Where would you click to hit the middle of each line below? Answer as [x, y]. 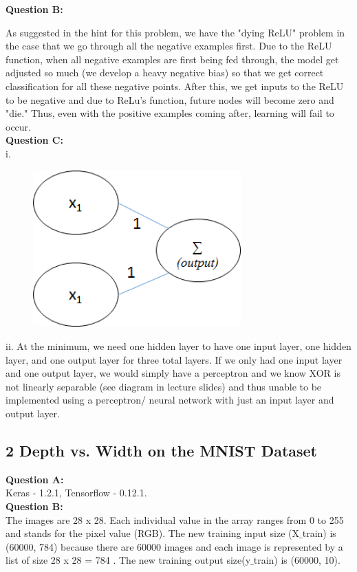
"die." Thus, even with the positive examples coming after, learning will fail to [170, 113]
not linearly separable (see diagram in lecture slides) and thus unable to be [164, 386]
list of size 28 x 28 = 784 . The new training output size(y [128, 560]
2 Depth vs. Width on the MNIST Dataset [162, 450]
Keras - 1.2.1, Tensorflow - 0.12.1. [76, 493]
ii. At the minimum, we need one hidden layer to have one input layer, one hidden [178, 345]
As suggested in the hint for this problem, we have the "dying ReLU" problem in [175, 32]
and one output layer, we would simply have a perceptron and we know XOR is [173, 373]
